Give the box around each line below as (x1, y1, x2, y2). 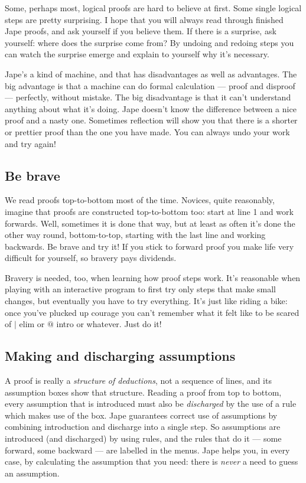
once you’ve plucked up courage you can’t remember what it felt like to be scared (5, 306, 300, 318)
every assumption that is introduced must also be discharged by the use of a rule (5, 397, 297, 410)
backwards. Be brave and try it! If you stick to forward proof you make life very (5, 240, 294, 252)
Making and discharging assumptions (5, 347, 236, 365)
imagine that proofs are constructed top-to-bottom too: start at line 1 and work (5, 205, 294, 217)
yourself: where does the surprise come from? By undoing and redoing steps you (5, 36, 294, 48)
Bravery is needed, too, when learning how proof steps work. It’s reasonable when (5, 271, 301, 283)
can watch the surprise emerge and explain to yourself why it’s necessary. (5, 48, 269, 60)
